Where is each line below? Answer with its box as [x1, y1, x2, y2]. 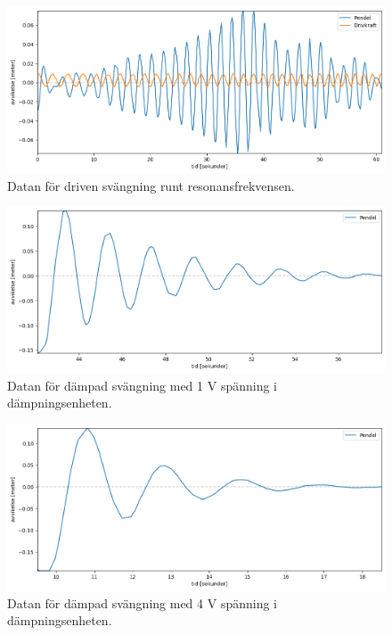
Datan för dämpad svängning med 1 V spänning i [7, 375, 277, 394]
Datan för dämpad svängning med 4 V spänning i [7, 593, 277, 612]
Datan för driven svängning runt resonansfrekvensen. [7, 176, 295, 194]
